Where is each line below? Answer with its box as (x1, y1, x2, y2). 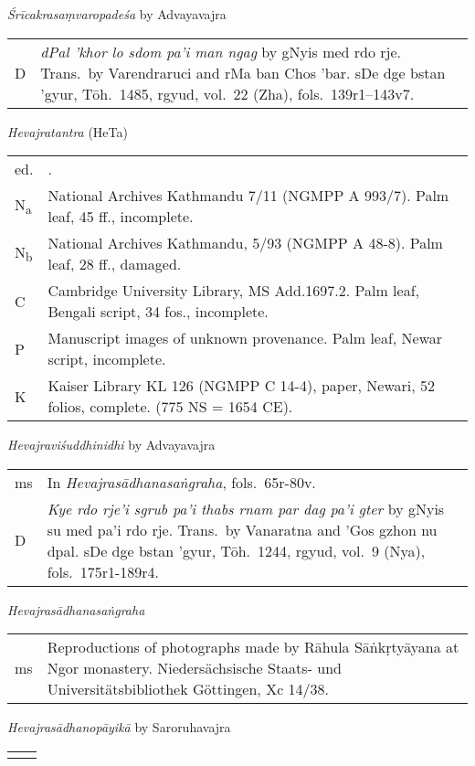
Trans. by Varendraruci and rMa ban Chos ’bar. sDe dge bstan (40, 61, 446, 83)
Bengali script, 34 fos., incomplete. (47, 301, 269, 323)
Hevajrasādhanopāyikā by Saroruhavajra (7, 718, 231, 737)
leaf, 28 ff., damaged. (47, 253, 182, 275)
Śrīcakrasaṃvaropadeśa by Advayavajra (7, 5, 227, 23)
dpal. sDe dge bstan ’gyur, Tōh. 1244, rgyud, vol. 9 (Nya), (47, 539, 426, 561)
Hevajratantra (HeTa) (7, 122, 128, 141)
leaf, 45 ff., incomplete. (47, 206, 194, 228)
